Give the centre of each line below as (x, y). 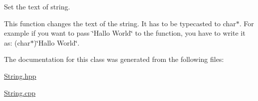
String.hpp (20, 76)
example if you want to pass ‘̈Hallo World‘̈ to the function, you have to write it (125, 33)
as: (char (17, 42)
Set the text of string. (37, 6)
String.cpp (20, 92)
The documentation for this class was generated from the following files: (114, 59)
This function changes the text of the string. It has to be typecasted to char (120, 23)
